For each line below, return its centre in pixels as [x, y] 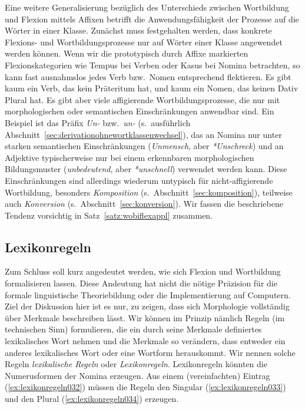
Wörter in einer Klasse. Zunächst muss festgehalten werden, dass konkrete [138, 30]
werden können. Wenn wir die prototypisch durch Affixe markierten [127, 53]
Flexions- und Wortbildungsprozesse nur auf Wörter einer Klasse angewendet [144, 42]
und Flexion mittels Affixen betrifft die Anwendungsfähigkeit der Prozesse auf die [152, 19]
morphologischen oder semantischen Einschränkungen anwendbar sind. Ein [140, 111]
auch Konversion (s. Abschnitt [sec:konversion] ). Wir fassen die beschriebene [144, 204]
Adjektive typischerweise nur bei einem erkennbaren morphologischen [130, 157]
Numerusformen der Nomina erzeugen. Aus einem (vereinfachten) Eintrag [137, 375]
